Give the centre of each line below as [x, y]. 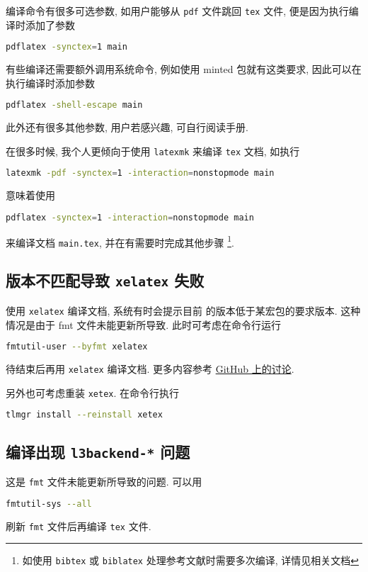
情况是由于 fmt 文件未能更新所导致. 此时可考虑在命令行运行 [143, 324]
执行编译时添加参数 [50, 83]
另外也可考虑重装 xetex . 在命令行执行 [93, 392]
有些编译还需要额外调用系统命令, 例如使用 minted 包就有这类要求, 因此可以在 [184, 69]
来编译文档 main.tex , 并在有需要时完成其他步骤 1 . [120, 241]
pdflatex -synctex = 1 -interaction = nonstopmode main [130, 217]
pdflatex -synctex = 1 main [67, 47]
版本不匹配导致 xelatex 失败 [105, 280]
